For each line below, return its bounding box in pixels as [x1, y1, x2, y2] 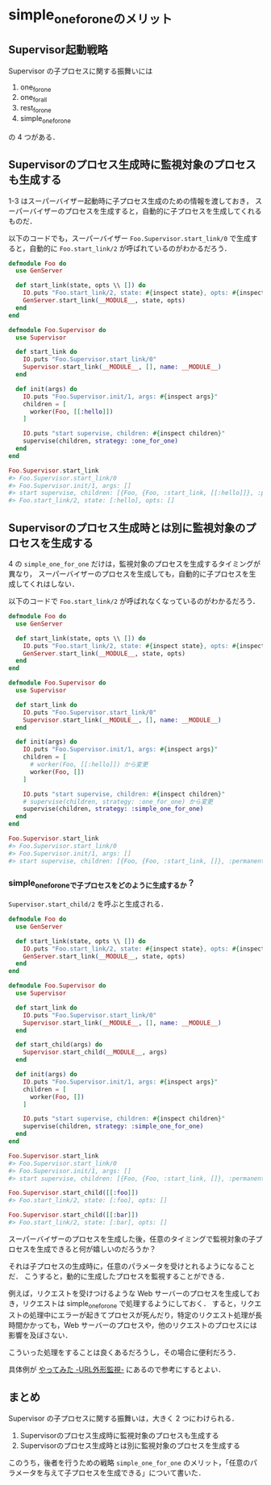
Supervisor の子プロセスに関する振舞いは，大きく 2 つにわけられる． [8, 1413, 240, 1423]
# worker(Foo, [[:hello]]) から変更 [29, 760, 148, 769]
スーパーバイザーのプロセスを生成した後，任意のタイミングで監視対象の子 [8, 1233, 256, 1243]
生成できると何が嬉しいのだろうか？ [35, 1244, 156, 1254]
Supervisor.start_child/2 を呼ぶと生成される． [8, 899, 168, 909]
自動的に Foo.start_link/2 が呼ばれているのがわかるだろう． [29, 243, 231, 253]
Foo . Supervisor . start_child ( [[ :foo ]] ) [8, 1189, 139, 1197]
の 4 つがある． [8, 131, 60, 142]
